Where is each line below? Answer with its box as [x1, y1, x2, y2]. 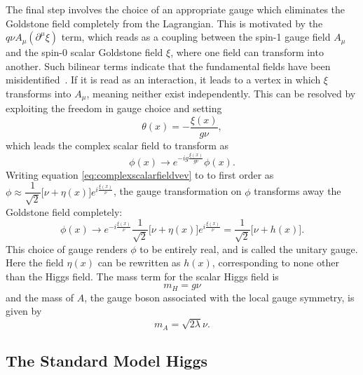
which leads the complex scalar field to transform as [6, 138, 229, 153]
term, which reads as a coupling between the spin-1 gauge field [61, 29, 331, 44]
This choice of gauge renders [6, 241, 128, 256]
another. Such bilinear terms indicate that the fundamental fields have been [6, 58, 331, 73]
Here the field [6, 255, 64, 270]
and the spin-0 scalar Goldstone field [6, 45, 163, 60]
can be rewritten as [97, 255, 181, 270]
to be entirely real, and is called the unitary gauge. [139, 241, 358, 256]
